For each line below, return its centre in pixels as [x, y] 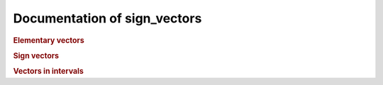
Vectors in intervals [49, 72]
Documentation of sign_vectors [107, 18]
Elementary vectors [49, 40]
